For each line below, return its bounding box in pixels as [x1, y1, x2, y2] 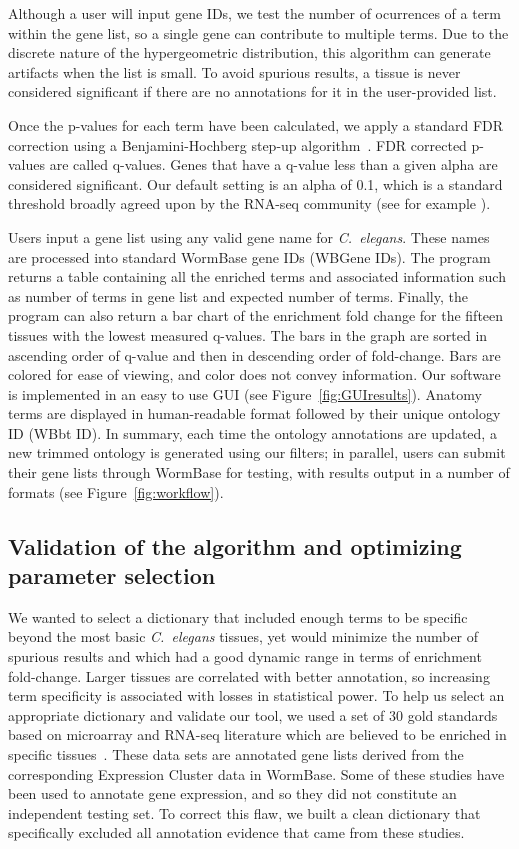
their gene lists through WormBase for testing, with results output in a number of [8, 462, 510, 483]
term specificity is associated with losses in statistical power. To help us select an [8, 685, 505, 706]
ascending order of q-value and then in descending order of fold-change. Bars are [8, 344, 501, 365]
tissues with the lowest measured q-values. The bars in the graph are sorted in [8, 324, 488, 345]
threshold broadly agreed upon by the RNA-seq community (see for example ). [8, 193, 491, 214]
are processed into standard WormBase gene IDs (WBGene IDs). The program [8, 246, 491, 267]
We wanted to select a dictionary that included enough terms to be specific [8, 606, 468, 627]
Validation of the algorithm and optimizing [8, 530, 462, 561]
